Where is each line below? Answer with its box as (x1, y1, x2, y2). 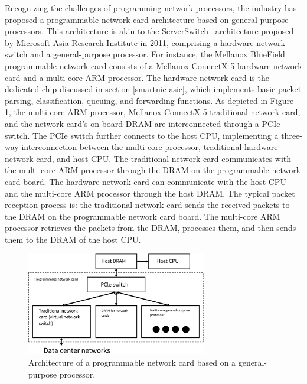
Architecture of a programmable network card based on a (28, 356, 236, 368)
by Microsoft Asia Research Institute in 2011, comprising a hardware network (5, 36, 285, 48)
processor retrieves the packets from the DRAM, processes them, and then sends (5, 222, 296, 234)
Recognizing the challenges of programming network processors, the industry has (5, 2, 297, 14)
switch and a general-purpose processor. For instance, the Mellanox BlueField (5, 48, 285, 60)
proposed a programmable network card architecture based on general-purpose (5, 13, 289, 25)
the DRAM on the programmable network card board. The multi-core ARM (5, 210, 280, 222)
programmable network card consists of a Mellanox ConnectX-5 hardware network (5, 59, 302, 71)
